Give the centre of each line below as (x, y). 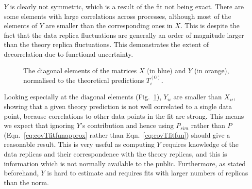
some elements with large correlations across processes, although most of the (118, 16)
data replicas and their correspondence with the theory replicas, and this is (116, 153)
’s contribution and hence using (127, 125)
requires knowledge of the (201, 144)
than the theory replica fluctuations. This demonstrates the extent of (106, 44)
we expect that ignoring (39, 125)
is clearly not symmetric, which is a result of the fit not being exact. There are (127, 6)
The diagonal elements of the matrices (80, 70)
